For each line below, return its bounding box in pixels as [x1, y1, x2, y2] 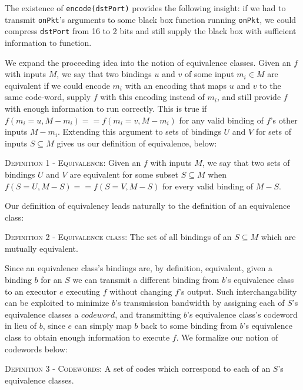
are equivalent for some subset [69, 168, 179, 180]
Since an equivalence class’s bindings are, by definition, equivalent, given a [5, 262, 272, 274]
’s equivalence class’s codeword [187, 308, 298, 320]
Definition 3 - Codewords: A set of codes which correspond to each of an [5, 362, 271, 375]
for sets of [255, 125, 291, 138]
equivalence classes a [5, 308, 79, 320]
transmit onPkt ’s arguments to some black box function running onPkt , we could [5, 13, 297, 25]
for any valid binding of [179, 114, 264, 126]
